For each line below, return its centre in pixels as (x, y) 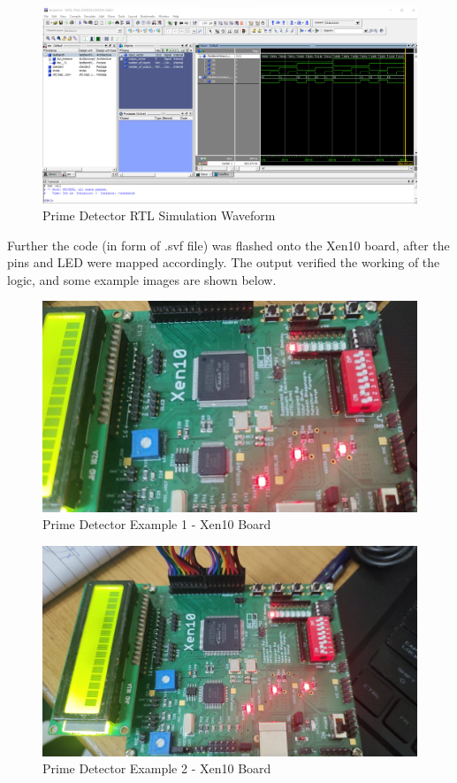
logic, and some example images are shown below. (142, 279)
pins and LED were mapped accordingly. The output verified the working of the (224, 262)
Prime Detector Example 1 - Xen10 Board (157, 524)
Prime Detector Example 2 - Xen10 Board (157, 768)
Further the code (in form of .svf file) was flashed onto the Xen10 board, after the (228, 245)
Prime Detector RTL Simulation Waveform (159, 215)
